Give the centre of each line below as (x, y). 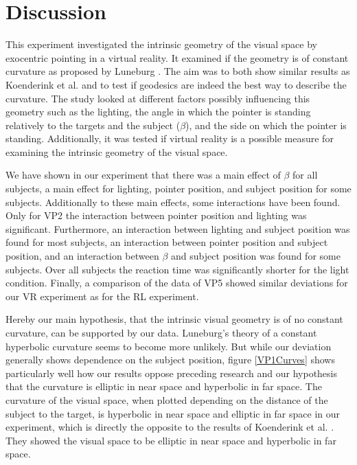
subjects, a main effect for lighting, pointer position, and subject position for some (178, 189)
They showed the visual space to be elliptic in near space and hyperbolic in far (171, 440)
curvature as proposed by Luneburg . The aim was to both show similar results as (178, 71)
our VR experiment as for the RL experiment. (102, 296)
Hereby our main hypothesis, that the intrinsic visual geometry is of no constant (174, 319)
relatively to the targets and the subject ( (93, 125)
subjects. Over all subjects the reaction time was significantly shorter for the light (177, 269)
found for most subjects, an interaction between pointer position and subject (167, 242)
